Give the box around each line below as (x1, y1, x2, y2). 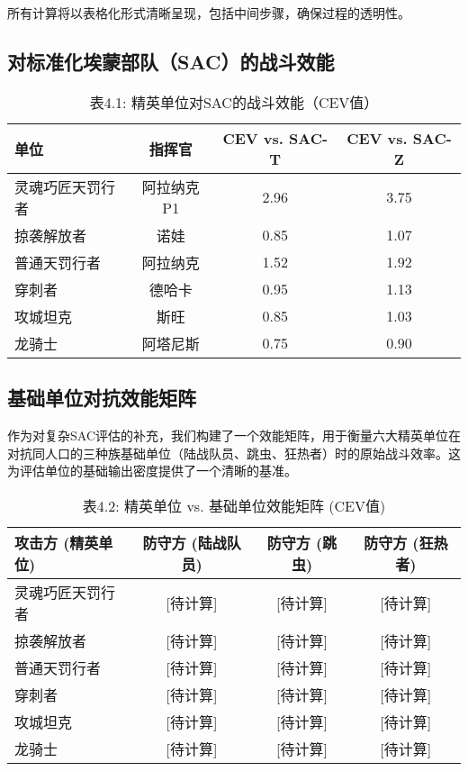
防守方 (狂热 (364, 531, 448, 553)
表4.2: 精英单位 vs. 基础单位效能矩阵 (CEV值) (82, 494, 386, 516)
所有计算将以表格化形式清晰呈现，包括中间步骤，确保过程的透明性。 (7, 4, 410, 22)
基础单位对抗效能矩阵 (7, 384, 196, 412)
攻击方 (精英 (14, 531, 99, 553)
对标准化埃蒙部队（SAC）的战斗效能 (7, 47, 335, 75)
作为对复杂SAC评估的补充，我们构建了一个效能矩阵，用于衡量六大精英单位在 (7, 426, 461, 444)
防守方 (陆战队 (142, 531, 241, 553)
